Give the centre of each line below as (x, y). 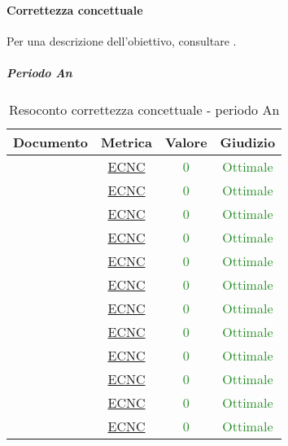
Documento (51, 142)
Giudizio (248, 142)
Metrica (127, 142)
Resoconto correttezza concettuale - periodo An (144, 109)
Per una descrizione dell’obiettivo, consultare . (122, 40)
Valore (186, 142)
